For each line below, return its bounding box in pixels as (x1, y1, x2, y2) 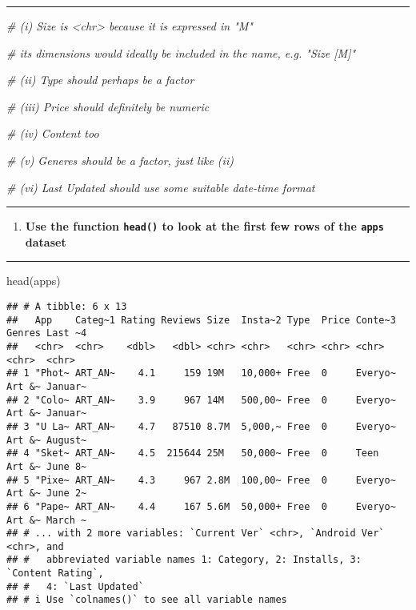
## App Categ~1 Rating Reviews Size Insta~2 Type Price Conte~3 (6, 314, 396, 326)
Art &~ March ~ (6, 514, 87, 526)
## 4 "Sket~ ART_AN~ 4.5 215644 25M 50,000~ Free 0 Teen (6, 447, 379, 460)
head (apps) (6, 272, 61, 289)
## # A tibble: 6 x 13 (6, 301, 127, 312)
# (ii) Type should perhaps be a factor (6, 71, 194, 88)
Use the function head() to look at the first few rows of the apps (25, 218, 384, 235)
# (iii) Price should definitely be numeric (6, 98, 210, 114)
